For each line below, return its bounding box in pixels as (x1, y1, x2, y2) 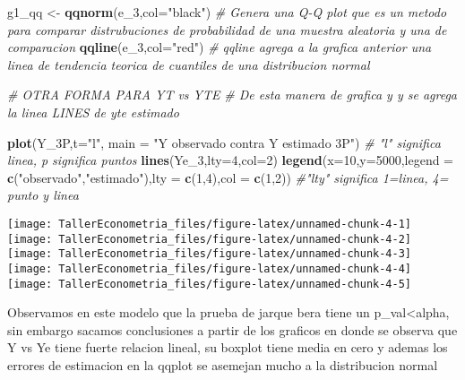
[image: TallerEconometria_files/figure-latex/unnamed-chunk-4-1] (7, 217, 412, 230)
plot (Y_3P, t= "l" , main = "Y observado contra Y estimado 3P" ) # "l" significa (7, 133, 441, 151)
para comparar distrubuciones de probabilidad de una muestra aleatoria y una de (7, 20, 447, 39)
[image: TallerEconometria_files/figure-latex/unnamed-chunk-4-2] (7, 232, 412, 246)
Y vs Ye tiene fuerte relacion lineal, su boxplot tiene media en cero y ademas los (7, 338, 448, 357)
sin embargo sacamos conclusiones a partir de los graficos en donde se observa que (7, 320, 458, 339)
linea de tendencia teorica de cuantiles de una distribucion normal (7, 55, 370, 73)
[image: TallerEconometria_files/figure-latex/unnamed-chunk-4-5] (7, 277, 412, 290)
